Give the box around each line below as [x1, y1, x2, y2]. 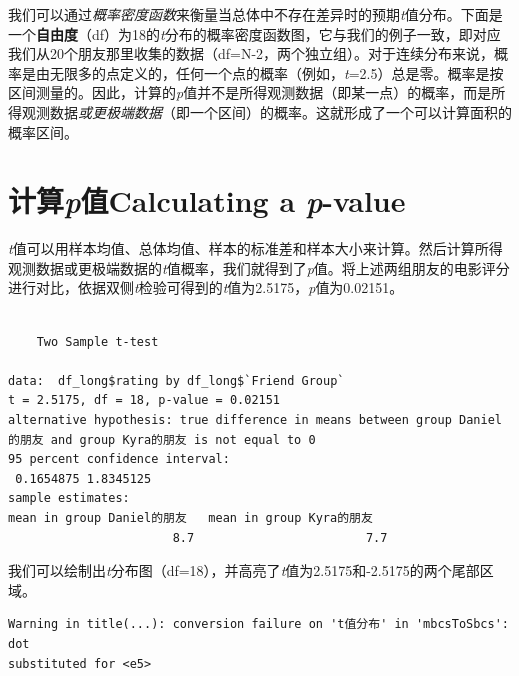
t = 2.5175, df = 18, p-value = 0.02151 [8, 393, 281, 408]
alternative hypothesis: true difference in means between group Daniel [8, 413, 502, 428]
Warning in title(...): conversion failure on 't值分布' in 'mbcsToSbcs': [8, 617, 509, 632]
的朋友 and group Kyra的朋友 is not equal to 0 [8, 432, 316, 447]
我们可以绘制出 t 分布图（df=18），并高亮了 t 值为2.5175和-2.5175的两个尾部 [8, 560, 480, 581]
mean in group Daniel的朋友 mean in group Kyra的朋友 [8, 511, 373, 525]
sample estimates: [8, 491, 130, 506]
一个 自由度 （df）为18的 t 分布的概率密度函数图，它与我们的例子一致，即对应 [8, 23, 501, 44]
